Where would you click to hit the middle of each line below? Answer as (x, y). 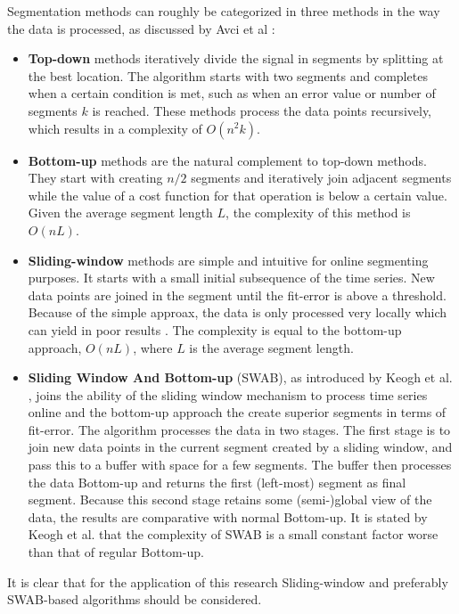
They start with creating (95, 178)
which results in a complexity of (115, 128)
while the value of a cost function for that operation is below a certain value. (238, 195)
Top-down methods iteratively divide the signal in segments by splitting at (236, 58)
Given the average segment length (120, 213)
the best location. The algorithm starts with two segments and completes (228, 75)
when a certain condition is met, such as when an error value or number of (232, 93)
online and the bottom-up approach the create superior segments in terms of (237, 412)
